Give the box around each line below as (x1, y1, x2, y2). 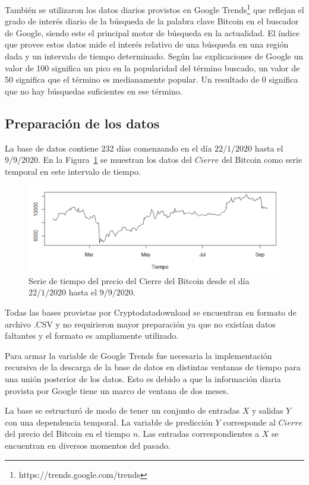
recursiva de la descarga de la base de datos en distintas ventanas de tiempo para (5, 361, 301, 373)
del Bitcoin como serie (221, 153, 302, 166)
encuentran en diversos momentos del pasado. (5, 439, 171, 451)
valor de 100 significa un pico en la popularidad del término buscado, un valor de (5, 61, 300, 74)
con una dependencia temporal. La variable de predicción (5, 415, 213, 428)
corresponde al (223, 415, 276, 428)
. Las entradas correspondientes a (138, 427, 260, 440)
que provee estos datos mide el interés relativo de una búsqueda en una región (5, 38, 289, 51)
